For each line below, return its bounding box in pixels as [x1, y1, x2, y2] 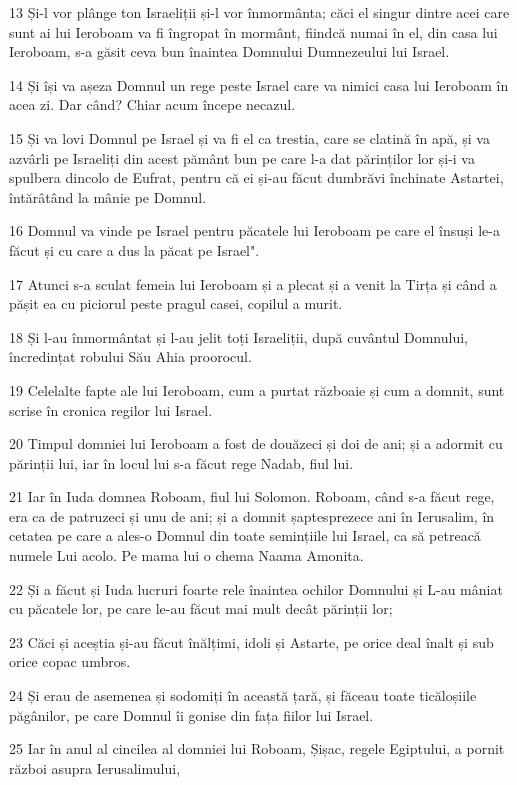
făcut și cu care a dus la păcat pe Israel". [9, 239, 260, 260]
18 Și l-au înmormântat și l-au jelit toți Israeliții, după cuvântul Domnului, [9, 326, 468, 347]
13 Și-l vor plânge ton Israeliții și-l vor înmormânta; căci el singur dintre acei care [9, 2, 510, 22]
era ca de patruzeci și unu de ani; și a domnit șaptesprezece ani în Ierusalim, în [9, 505, 495, 526]
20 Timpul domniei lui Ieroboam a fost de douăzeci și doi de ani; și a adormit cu [9, 433, 503, 454]
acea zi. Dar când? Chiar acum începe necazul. [9, 94, 296, 115]
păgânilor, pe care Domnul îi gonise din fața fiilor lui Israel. [9, 704, 374, 725]
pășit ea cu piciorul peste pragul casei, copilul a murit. [9, 293, 343, 314]
